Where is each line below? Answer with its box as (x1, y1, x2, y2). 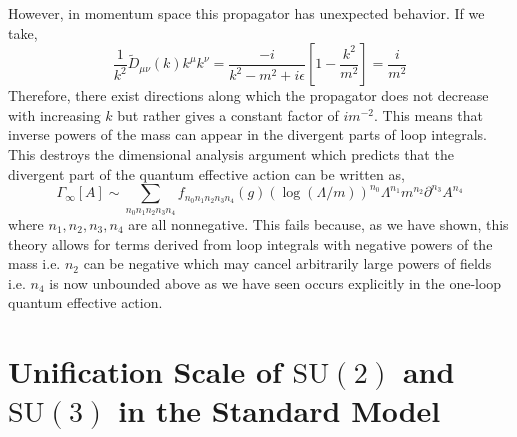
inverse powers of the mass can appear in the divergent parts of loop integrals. (8, 124, 488, 145)
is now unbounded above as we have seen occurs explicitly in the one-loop (49, 272, 502, 293)
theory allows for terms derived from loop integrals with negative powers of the (8, 233, 493, 254)
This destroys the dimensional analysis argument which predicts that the (8, 143, 454, 164)
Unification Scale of (8, 351, 282, 392)
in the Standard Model (118, 390, 441, 431)
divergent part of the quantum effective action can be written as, (8, 163, 405, 184)
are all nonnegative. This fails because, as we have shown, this (128, 213, 509, 234)
